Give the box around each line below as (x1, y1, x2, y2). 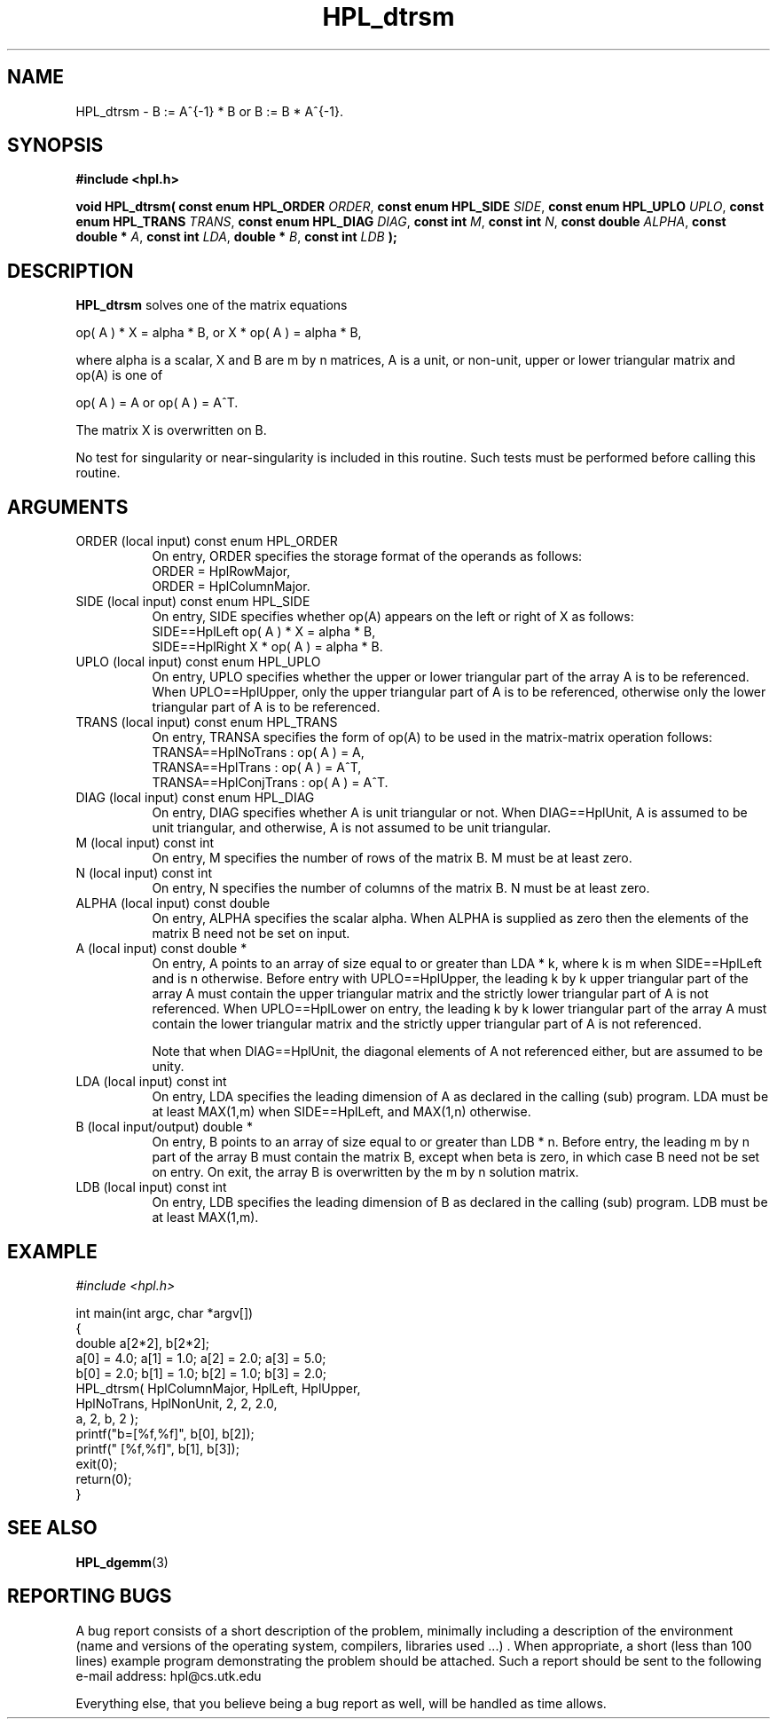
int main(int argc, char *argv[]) (75, 1304, 254, 1320)
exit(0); (75, 1455, 118, 1471)
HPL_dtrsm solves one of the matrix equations (75, 297, 348, 313)
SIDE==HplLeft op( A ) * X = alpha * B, (152, 624, 376, 640)
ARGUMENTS (7, 495, 129, 518)
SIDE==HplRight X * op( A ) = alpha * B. (152, 639, 383, 655)
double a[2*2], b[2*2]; (75, 1335, 209, 1351)
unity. (152, 1059, 184, 1075)
